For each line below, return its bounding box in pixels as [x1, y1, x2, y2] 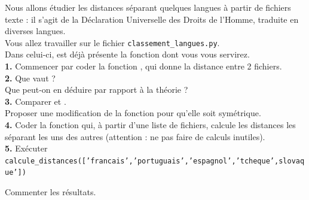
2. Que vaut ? [5, 71, 56, 84]
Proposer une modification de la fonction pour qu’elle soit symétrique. [5, 107, 261, 119]
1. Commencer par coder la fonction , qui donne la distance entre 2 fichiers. [5, 60, 282, 72]
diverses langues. [5, 25, 66, 37]
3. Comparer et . [5, 95, 66, 107]
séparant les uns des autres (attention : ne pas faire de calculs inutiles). [5, 130, 265, 143]
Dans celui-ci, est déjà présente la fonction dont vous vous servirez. [5, 48, 250, 60]
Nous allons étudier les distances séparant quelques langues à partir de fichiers [5, 1, 291, 13]
